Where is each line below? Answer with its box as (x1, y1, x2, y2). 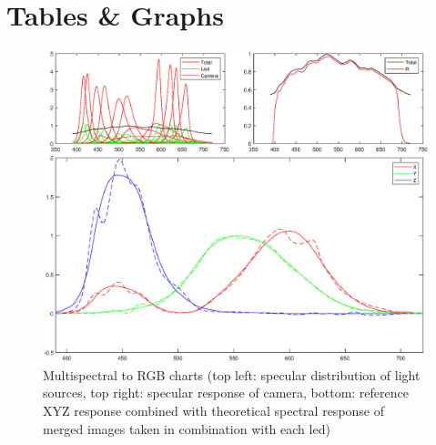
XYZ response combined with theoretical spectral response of (43, 400, 385, 419)
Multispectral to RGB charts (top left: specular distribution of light (43, 365, 421, 384)
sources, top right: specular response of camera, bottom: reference (43, 383, 409, 402)
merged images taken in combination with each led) (43, 419, 330, 438)
